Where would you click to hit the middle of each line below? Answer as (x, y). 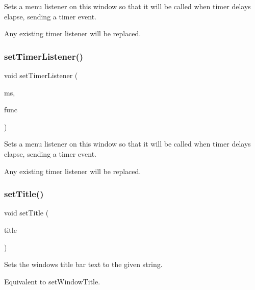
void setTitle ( (27, 213)
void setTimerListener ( (41, 75)
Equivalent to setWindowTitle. (52, 281)
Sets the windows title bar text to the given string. (83, 264)
